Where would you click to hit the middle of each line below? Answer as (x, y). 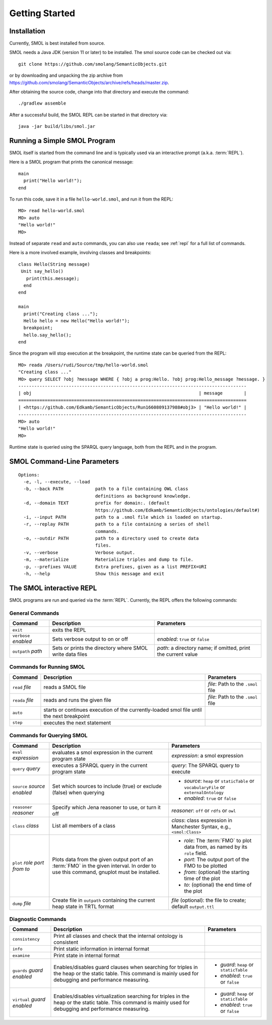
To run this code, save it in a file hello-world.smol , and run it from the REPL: (91, 199)
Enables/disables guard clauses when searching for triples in (126, 967)
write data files (70, 654)
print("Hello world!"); (53, 181)
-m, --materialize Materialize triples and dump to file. (109, 560)
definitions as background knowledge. (143, 496)
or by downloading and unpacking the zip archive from (66, 75)
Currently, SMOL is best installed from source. (57, 43)
